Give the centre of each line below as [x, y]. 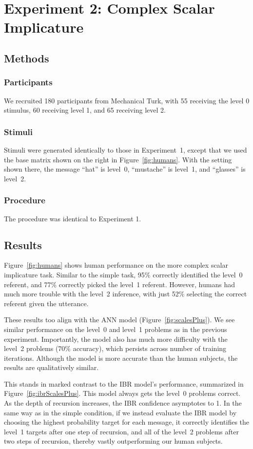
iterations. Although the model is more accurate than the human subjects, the [121, 358]
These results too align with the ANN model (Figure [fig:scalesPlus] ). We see [119, 320]
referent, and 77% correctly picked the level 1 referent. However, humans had [119, 284]
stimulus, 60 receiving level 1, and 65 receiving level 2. [85, 110]
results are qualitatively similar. [51, 367]
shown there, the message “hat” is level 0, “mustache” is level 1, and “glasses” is [125, 169]
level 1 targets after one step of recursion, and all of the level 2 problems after [121, 431]
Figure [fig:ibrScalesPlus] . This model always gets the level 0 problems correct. [122, 393]
